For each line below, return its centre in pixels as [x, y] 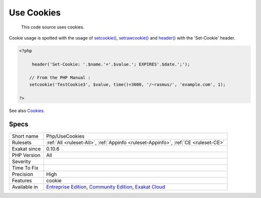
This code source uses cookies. [53, 27]
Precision [22, 174]
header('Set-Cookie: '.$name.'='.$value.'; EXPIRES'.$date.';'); [111, 64]
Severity [21, 161]
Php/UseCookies [65, 136]
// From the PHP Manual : [60, 78]
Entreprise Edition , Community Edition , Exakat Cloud [106, 187]
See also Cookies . [27, 111]
